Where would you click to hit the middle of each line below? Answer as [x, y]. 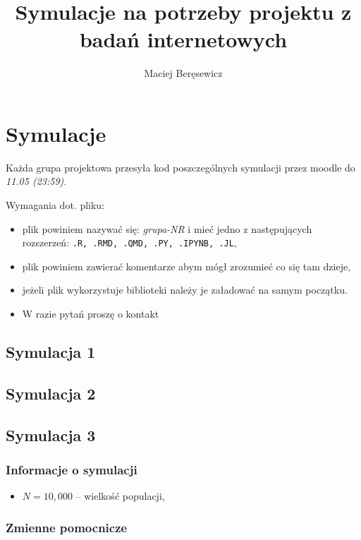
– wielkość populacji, [120, 496]
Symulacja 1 [51, 352]
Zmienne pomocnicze [67, 527]
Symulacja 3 [51, 434]
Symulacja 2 [51, 393]
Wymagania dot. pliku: [55, 205]
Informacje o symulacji [72, 469]
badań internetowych [183, 39]
